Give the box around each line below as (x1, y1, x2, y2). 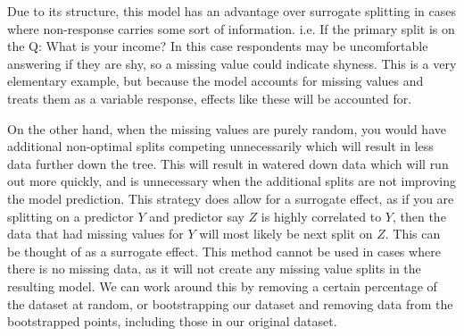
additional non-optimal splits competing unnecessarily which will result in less (7, 137, 434, 155)
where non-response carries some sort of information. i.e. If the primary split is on (7, 19, 455, 38)
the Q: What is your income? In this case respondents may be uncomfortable (7, 37, 428, 55)
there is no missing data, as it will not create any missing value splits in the (7, 259, 421, 278)
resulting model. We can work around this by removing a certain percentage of (7, 276, 437, 295)
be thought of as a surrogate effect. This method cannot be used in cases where (7, 241, 441, 260)
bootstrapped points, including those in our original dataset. (7, 312, 337, 331)
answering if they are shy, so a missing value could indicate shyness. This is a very (7, 54, 457, 72)
